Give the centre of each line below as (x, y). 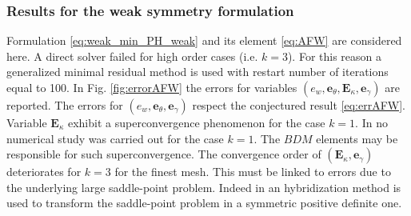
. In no (371, 122)
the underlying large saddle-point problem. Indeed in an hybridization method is (204, 187)
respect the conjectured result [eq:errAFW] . (299, 105)
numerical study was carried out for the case (115, 138)
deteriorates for (44, 172)
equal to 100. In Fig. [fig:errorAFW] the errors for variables (152, 87)
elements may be (357, 138)
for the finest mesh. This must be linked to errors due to (253, 172)
